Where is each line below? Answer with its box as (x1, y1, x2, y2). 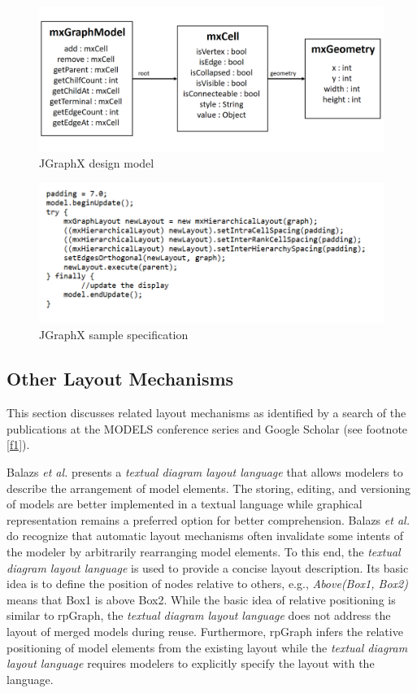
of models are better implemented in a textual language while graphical (7, 495, 363, 512)
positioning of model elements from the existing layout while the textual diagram (7, 639, 408, 656)
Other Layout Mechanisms (7, 366, 234, 391)
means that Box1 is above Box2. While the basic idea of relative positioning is (7, 591, 396, 608)
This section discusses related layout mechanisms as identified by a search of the (7, 404, 406, 421)
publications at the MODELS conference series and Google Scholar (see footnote (7, 420, 408, 437)
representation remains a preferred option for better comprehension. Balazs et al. (7, 511, 410, 528)
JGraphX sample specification (39, 326, 189, 343)
